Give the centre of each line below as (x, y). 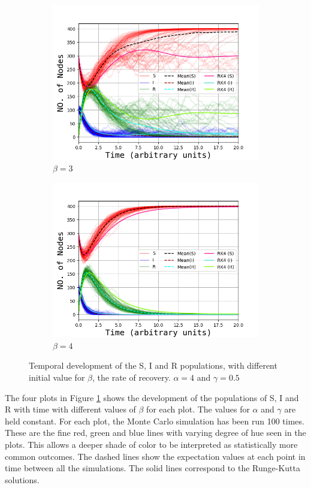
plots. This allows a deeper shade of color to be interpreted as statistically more (151, 444)
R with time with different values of (70, 409)
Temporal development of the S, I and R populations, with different (153, 365)
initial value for (57, 377)
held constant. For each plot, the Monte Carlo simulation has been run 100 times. (155, 421)
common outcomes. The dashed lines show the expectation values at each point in (155, 456)
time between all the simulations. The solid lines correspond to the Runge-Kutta (153, 468)
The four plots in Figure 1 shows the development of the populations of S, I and (152, 397)
